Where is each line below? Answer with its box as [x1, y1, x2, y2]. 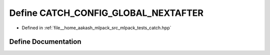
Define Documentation [9, 38, 81, 46]
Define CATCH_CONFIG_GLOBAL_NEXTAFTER [9, 7, 203, 18]
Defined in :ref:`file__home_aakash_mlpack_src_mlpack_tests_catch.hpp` [21, 25, 171, 31]
